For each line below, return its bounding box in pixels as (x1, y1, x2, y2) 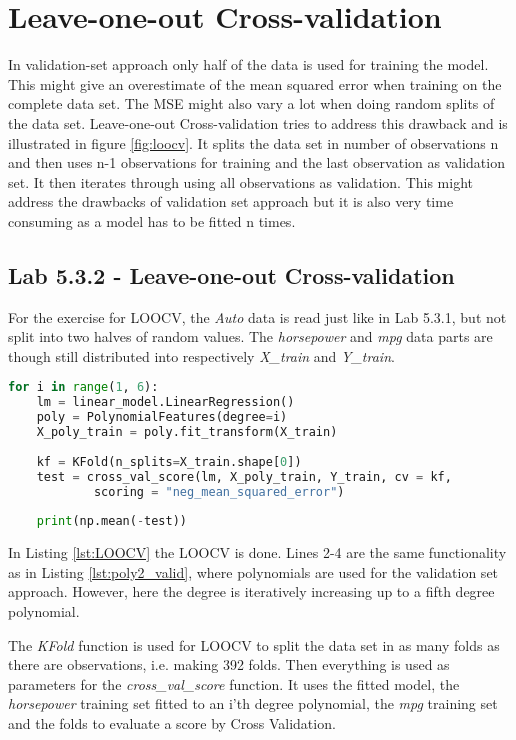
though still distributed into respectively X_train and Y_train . (8, 345, 395, 366)
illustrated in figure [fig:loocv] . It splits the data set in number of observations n (8, 132, 499, 153)
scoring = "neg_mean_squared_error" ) (93, 484, 345, 499)
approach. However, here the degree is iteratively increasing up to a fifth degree (8, 581, 495, 602)
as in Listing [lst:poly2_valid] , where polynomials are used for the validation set (8, 561, 499, 582)
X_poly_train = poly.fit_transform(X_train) (36, 425, 338, 440)
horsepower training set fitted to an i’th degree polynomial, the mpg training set (8, 693, 498, 714)
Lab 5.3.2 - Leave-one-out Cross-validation (8, 259, 455, 290)
